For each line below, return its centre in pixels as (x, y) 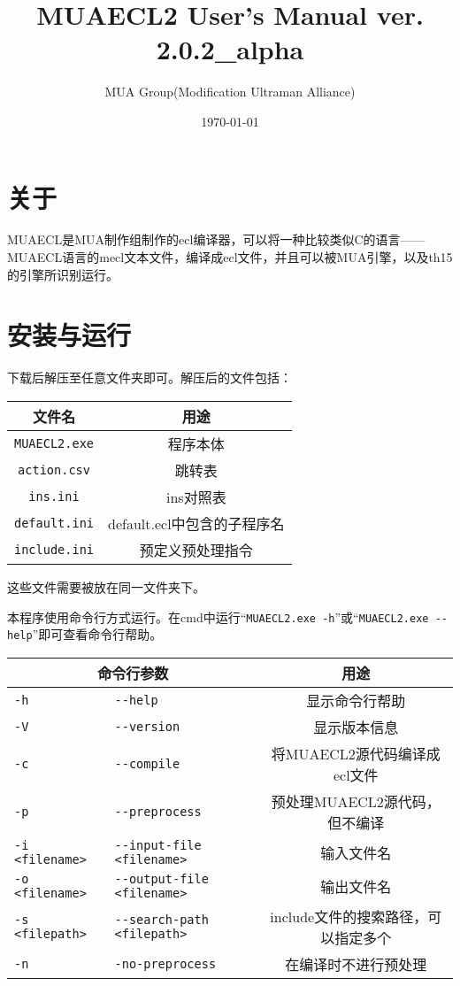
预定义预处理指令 (196, 550)
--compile (147, 763)
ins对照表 (196, 497)
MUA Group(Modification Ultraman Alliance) (230, 92)
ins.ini (54, 496)
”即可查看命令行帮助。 (97, 634)
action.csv (54, 470)
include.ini (54, 549)
